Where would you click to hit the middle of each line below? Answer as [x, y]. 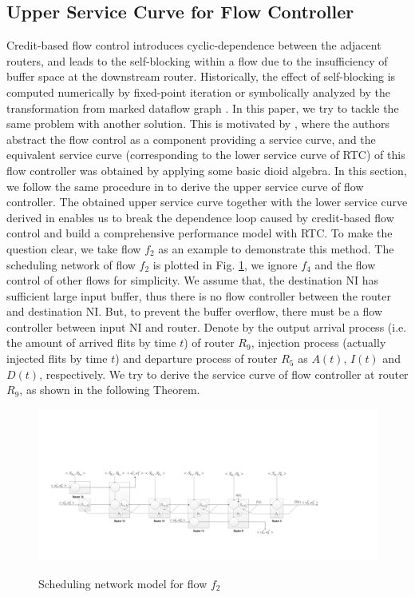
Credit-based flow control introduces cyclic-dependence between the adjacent [194, 45]
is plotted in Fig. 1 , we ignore [225, 264]
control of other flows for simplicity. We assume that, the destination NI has [193, 280]
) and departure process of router [196, 358]
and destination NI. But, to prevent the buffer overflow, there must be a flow [195, 311]
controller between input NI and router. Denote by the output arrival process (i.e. [207, 326]
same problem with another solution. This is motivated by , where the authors [198, 123]
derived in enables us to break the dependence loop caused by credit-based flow [200, 217]
